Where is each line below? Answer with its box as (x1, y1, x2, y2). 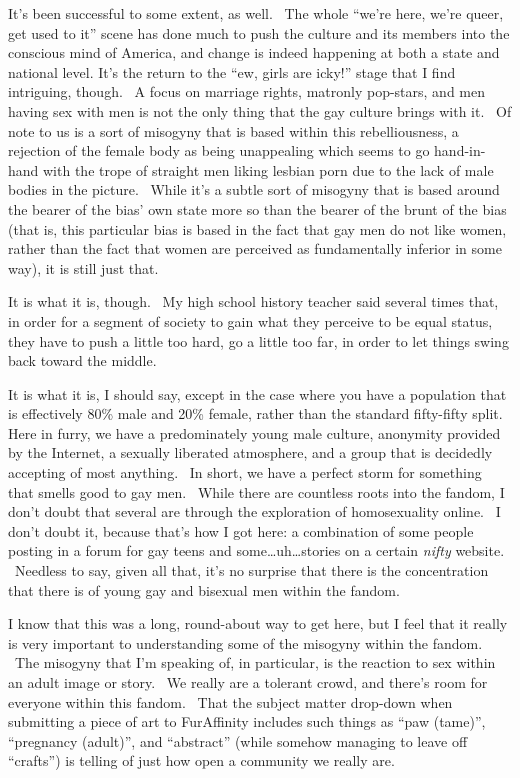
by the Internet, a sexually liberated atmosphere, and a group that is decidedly (8, 442, 493, 463)
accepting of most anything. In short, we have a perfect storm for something (8, 462, 482, 483)
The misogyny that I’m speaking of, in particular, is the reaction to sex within (14, 652, 496, 673)
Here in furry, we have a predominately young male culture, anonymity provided (8, 422, 501, 443)
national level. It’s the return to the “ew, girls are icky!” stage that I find (8, 61, 456, 82)
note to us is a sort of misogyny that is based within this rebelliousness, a (8, 120, 459, 141)
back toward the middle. (8, 350, 157, 371)
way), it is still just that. (8, 257, 159, 278)
